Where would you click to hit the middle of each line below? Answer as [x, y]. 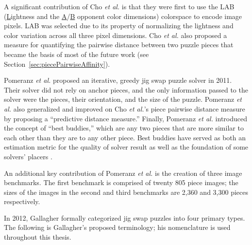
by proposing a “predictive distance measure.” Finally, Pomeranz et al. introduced [126, 118]
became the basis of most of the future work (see [76, 54]
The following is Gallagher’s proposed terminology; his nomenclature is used [117, 227]
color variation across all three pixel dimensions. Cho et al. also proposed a [116, 35]
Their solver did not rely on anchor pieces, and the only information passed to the [126, 89]
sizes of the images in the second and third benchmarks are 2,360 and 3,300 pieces [126, 192]
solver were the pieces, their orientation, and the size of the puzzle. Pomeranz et [123, 99]
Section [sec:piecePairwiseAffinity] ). [57, 64]
